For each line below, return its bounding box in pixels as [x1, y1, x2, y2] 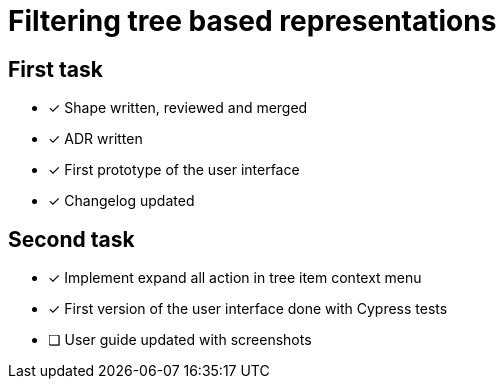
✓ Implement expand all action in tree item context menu [48, 269, 422, 287]
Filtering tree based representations [8, 4, 497, 38]
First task [8, 56, 103, 82]
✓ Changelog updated [48, 192, 195, 210]
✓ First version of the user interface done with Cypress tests [48, 300, 448, 318]
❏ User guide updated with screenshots [48, 331, 312, 349]
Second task [8, 226, 135, 252]
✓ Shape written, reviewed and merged [48, 99, 308, 117]
